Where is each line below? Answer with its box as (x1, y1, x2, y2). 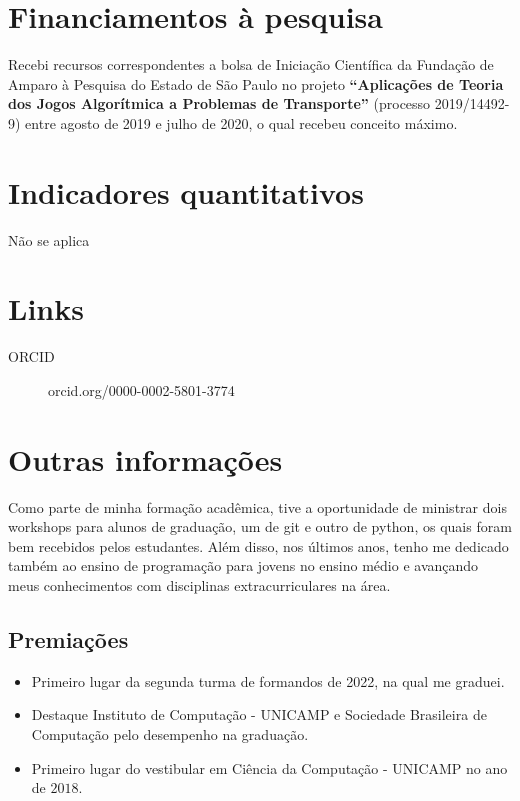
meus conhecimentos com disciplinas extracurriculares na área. (8, 575, 391, 596)
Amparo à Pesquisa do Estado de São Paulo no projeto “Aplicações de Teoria (8, 73, 504, 94)
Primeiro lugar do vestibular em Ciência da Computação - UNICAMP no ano (31, 757, 508, 778)
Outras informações (8, 438, 283, 479)
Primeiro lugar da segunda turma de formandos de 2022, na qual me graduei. (31, 670, 505, 691)
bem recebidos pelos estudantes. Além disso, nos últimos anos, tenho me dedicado (8, 535, 509, 556)
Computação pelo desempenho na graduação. (31, 724, 309, 745)
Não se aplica (8, 229, 90, 250)
